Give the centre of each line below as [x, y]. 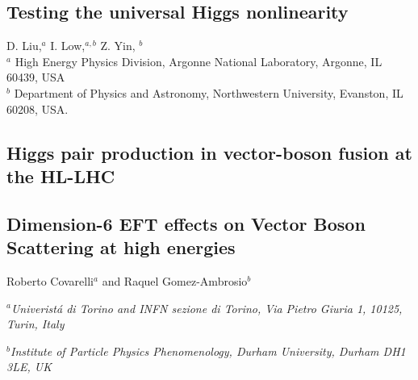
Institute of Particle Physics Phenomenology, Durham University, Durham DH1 [208, 351]
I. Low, [68, 46]
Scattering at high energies [121, 247]
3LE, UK [29, 367]
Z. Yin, [118, 46]
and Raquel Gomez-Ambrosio [175, 280]
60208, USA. [38, 109]
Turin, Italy [36, 324]
